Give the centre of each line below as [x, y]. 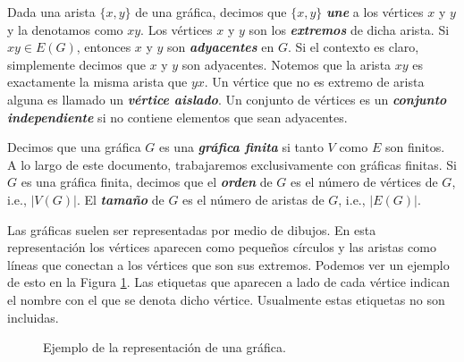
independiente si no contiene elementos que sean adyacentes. [177, 117]
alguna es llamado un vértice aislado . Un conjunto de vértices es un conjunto [227, 99]
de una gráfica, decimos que [211, 12]
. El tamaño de [120, 199]
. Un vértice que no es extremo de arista [314, 82]
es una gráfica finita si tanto [241, 147]
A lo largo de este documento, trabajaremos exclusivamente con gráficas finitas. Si [232, 164]
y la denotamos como [65, 29]
